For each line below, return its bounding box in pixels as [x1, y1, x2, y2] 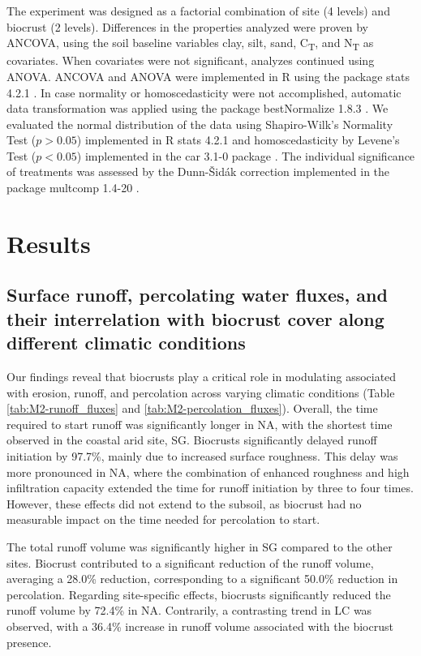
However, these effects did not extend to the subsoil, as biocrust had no [6, 495, 362, 512]
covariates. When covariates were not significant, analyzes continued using [6, 52, 375, 69]
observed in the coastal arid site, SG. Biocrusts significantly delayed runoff [6, 431, 377, 448]
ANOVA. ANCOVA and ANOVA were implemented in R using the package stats [6, 67, 410, 84]
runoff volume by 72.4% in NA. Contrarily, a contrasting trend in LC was [6, 602, 372, 619]
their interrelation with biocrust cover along [6, 306, 384, 331]
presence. [6, 633, 52, 650]
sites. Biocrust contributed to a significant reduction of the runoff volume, [6, 554, 374, 571]
